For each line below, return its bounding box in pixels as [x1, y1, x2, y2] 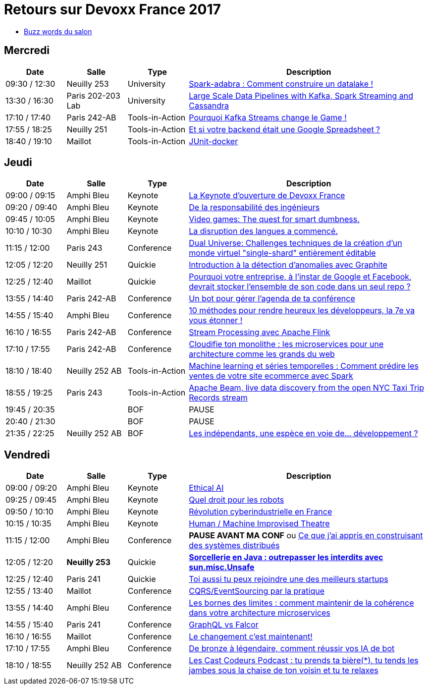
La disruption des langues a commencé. [189, 226, 338, 236]
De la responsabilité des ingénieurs [189, 202, 320, 213]
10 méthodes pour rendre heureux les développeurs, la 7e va [189, 305, 415, 316]
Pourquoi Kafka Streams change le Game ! [189, 112, 347, 122]
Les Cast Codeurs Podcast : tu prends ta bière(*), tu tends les [189, 655, 419, 666]
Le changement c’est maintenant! [189, 632, 313, 642]
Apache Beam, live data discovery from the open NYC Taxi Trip [189, 383, 424, 393]
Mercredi [4, 44, 50, 57]
